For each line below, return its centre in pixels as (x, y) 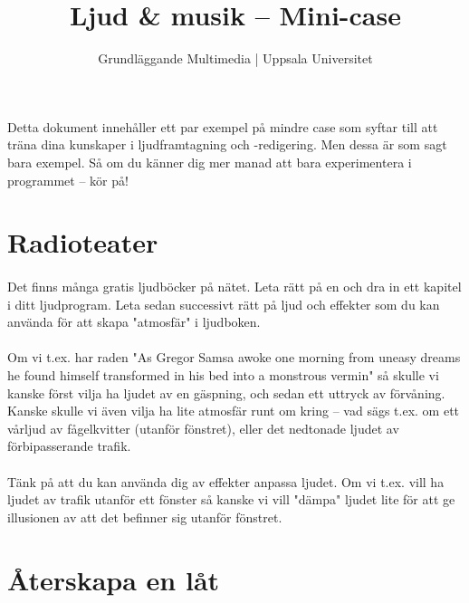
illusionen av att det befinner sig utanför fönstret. (145, 517)
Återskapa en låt (114, 579)
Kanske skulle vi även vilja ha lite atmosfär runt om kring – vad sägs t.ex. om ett (234, 411)
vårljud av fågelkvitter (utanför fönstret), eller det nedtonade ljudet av (203, 428)
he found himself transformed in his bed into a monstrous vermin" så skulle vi (223, 375)
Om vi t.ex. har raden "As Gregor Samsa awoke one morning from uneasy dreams (234, 357)
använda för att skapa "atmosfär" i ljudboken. (134, 322)
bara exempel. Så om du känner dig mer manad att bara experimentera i (210, 162)
